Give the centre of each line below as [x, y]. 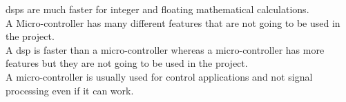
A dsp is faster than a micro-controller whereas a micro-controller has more [165, 49]
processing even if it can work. [70, 90]
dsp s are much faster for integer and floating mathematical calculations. [157, 9]
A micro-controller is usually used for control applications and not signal [159, 76]
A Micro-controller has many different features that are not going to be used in [173, 22]
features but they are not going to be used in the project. [127, 63]
